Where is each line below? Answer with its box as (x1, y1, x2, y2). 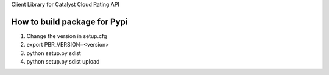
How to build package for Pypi (11, 16, 128, 27)
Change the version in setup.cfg (26, 32, 107, 39)
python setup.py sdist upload (26, 58, 100, 65)
